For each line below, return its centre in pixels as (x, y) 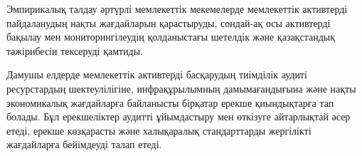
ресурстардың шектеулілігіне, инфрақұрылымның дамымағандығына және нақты (181, 88)
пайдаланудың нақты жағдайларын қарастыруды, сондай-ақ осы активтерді (169, 22)
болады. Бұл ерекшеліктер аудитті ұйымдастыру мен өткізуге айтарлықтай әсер (179, 116)
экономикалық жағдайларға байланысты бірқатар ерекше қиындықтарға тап (170, 102)
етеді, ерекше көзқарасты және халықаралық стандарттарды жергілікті (159, 130)
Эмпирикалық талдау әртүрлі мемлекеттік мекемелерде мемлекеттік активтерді (177, 9)
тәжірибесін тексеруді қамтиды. (75, 50)
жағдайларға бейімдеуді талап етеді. (84, 144)
